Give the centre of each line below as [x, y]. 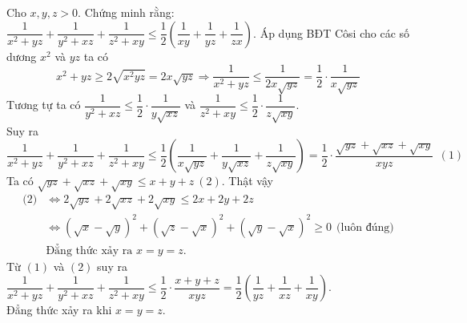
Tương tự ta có [44, 105]
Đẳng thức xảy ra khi [59, 310]
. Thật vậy [247, 181]
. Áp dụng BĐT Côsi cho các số [332, 32]
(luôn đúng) [365, 227]
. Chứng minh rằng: [126, 12]
